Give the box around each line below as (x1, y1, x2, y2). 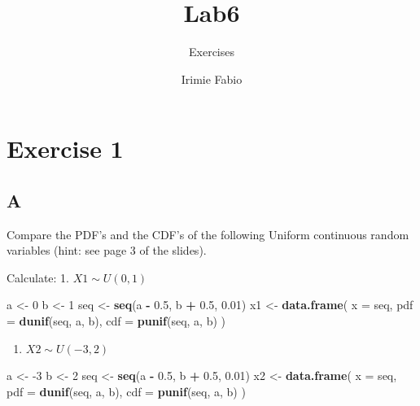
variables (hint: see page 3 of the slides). (7, 242, 207, 259)
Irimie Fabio (181, 70, 243, 87)
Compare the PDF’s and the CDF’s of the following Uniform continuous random (7, 225, 409, 242)
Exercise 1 (7, 132, 124, 165)
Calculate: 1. (7, 268, 69, 286)
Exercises (189, 43, 234, 60)
